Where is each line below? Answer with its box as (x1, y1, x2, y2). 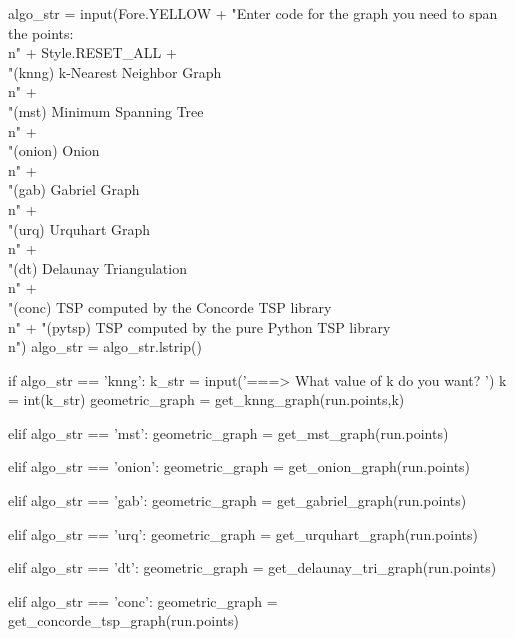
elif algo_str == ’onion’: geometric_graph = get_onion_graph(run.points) (8, 456, 471, 477)
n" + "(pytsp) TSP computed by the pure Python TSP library (8, 316, 391, 337)
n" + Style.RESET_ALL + (8, 42, 177, 63)
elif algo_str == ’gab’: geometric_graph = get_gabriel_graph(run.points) (8, 490, 467, 511)
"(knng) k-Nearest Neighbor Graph (8, 61, 222, 82)
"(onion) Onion (8, 140, 100, 161)
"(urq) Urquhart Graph (8, 218, 151, 239)
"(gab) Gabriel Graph (8, 179, 140, 200)
